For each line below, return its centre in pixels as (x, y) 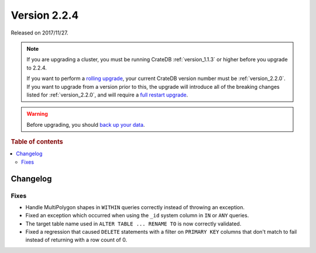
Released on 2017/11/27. (39, 33)
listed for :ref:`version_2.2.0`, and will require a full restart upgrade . (107, 95)
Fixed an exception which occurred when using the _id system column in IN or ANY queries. (137, 216)
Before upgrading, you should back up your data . (86, 124)
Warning (37, 114)
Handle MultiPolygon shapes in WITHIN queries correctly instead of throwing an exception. (135, 207)
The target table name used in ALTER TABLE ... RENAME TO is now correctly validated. (133, 223)
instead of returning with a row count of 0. (76, 240)
